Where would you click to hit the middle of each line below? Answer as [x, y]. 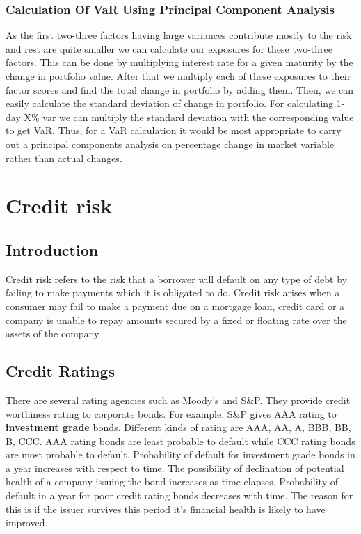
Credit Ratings [60, 371]
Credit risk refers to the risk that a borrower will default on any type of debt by [176, 278]
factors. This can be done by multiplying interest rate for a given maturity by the [179, 62]
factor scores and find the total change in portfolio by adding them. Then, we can [180, 89]
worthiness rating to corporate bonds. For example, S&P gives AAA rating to [171, 413]
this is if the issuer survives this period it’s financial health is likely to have [166, 509]
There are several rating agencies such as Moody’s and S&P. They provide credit [178, 399]
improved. [27, 523]
